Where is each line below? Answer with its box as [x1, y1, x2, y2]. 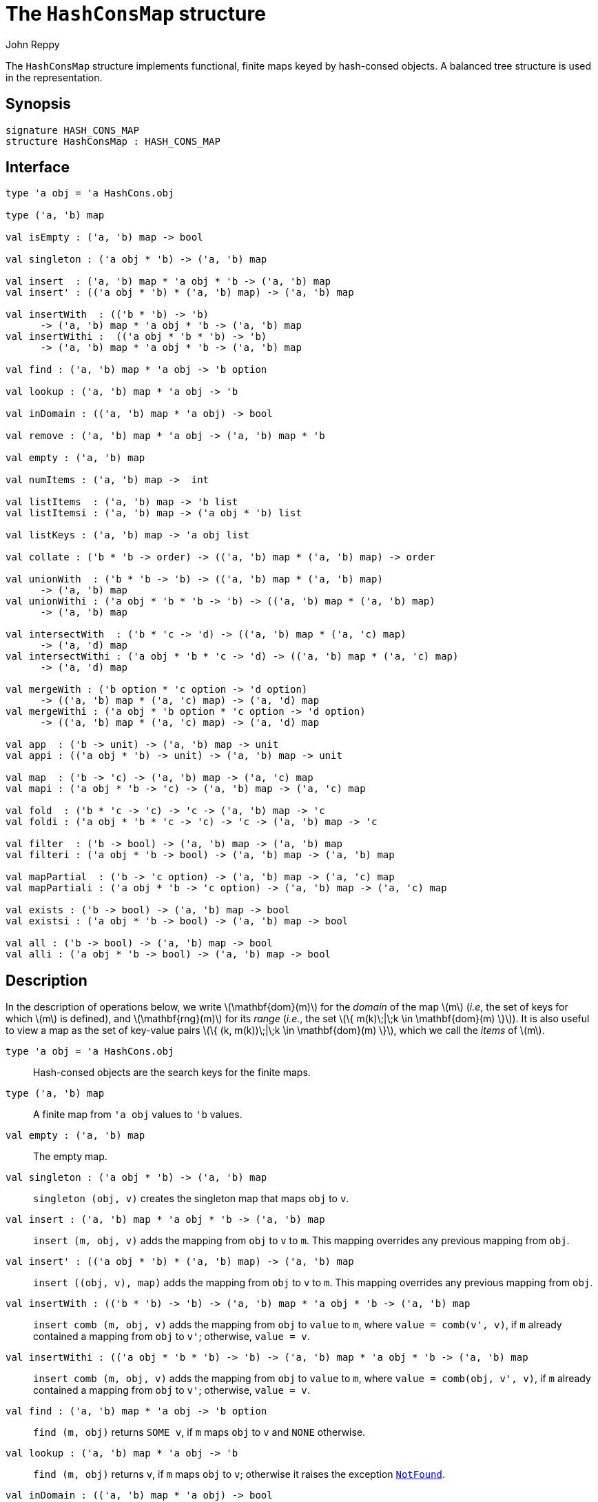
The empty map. [33, 1150, 107, 1163]
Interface [6, 159, 70, 176]
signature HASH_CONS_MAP [6, 124, 139, 136]
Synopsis [6, 95, 71, 113]
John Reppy [6, 38, 60, 50]
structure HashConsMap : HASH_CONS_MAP [6, 135, 220, 147]
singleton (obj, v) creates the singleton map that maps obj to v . [33, 1193, 349, 1205]
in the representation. [6, 71, 103, 83]
